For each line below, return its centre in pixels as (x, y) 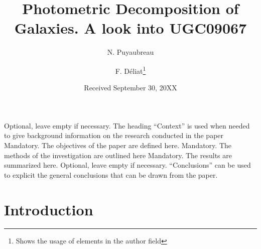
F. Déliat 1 (130, 70)
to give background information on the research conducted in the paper (114, 135)
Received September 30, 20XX (130, 88)
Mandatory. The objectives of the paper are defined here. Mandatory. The (118, 145)
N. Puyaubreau (130, 52)
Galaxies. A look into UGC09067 (130, 28)
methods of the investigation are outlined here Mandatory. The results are (118, 155)
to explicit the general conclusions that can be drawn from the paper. (111, 174)
